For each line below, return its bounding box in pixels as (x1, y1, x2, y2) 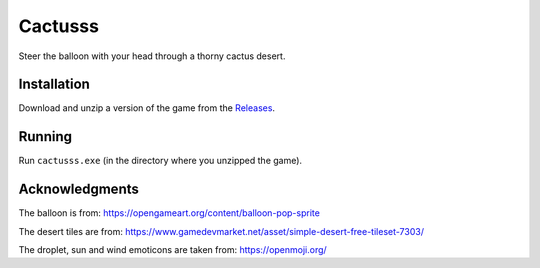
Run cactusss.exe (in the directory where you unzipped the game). (18, 155, 303, 167)
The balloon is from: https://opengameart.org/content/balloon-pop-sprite (18, 207, 320, 219)
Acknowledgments (18, 181, 140, 198)
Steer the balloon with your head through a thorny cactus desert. (18, 50, 286, 62)
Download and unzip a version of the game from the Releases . (18, 102, 275, 114)
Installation (18, 76, 90, 93)
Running (18, 128, 73, 145)
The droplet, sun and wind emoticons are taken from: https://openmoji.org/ (18, 244, 327, 256)
